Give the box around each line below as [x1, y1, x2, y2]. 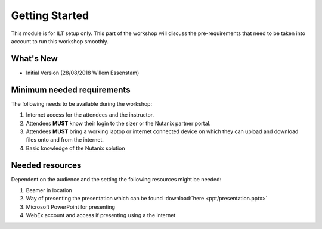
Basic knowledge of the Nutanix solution [26, 145, 125, 152]
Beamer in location [26, 187, 72, 193]
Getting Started [11, 9, 89, 22]
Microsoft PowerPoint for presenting [26, 203, 116, 211]
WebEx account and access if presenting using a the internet [26, 212, 176, 219]
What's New [11, 54, 58, 64]
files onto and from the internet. [26, 136, 104, 143]
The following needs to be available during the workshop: [11, 100, 152, 107]
